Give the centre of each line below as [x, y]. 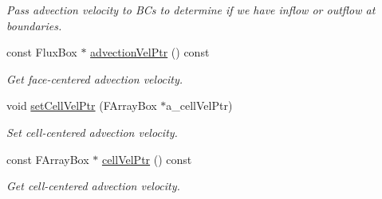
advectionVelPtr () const [150, 52]
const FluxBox [42, 52]
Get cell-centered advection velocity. [93, 186]
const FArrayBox [48, 159]
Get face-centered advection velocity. [95, 78]
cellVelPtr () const [147, 159]
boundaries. [34, 25]
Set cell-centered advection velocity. [92, 132]
